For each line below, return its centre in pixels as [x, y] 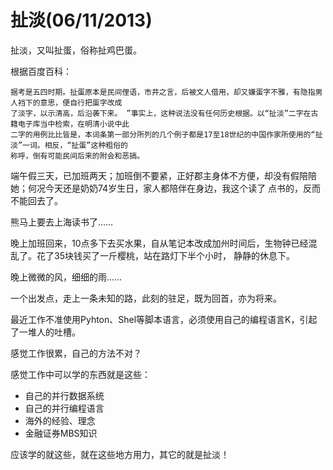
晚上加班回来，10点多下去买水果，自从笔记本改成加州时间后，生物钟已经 [159, 243]
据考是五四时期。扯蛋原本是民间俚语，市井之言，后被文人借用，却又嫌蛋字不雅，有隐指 [163, 92]
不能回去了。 [36, 200]
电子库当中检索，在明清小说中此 [73, 124]
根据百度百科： [41, 71]
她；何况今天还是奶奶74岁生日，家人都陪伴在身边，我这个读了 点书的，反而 [166, 188]
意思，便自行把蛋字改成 [81, 102]
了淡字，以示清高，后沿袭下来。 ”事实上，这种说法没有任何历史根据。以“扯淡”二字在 [161, 113]
